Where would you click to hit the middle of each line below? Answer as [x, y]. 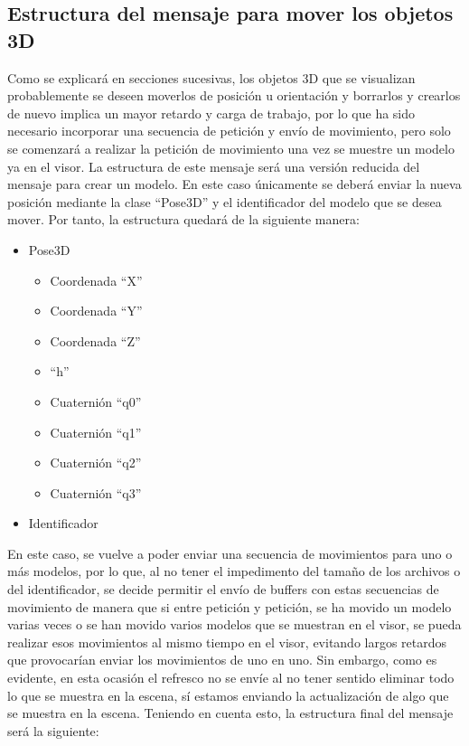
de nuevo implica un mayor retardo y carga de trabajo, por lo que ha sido [211, 113]
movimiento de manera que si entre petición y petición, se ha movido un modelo [230, 606]
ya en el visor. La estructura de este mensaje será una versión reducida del [214, 166]
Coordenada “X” [96, 280]
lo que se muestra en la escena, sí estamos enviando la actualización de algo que [228, 695]
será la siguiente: [53, 730]
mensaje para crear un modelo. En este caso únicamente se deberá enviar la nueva [234, 184]
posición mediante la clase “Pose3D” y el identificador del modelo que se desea [225, 201]
